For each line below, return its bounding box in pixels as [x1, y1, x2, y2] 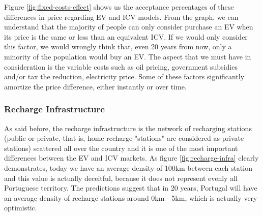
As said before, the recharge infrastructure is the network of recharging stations [4, 122, 252, 133]
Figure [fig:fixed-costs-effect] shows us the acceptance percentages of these [4, 2, 234, 12]
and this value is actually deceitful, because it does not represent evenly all [4, 172, 238, 183]
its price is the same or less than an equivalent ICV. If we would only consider [4, 31, 248, 42]
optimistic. [4, 202, 37, 213]
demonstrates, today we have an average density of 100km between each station [4, 162, 252, 173]
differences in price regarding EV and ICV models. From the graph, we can [4, 11, 239, 22]
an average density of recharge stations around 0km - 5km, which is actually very [4, 192, 257, 203]
